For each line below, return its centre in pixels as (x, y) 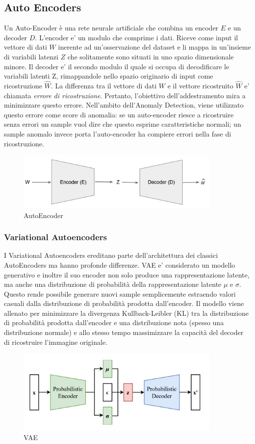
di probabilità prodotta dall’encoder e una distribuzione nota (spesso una (114, 322)
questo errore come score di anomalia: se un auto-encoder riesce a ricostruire (119, 114)
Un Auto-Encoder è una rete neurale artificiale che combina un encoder (111, 28)
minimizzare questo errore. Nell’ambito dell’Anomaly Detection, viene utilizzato (124, 105)
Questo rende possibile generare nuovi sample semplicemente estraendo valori (120, 293)
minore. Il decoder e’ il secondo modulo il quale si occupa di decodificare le (117, 66)
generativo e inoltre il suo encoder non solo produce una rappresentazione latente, (127, 274)
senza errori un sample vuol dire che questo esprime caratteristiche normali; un (123, 124)
